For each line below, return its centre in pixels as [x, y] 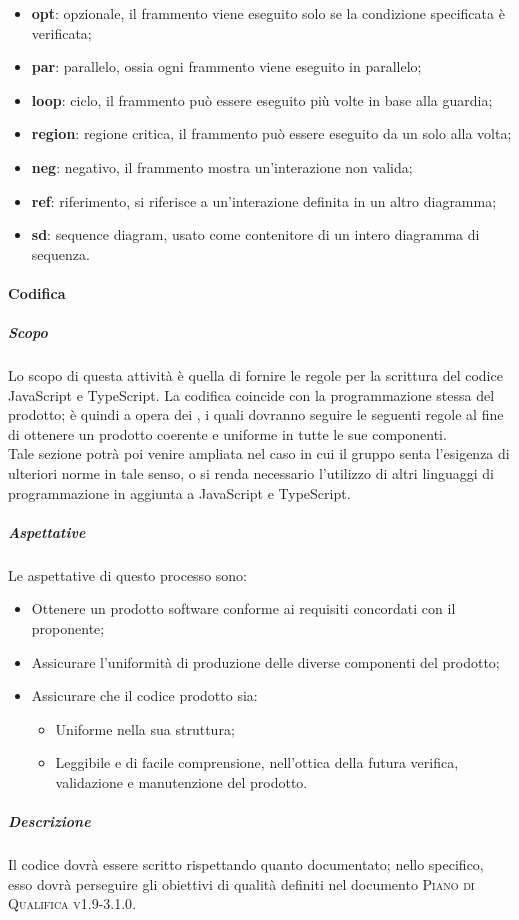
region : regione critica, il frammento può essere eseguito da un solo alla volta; [271, 133]
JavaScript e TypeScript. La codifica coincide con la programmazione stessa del [251, 394]
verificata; [61, 32]
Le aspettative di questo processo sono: [127, 574]
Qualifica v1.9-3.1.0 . [72, 903]
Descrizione [49, 821]
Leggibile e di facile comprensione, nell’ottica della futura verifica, [257, 762]
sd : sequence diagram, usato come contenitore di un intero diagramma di [255, 234]
